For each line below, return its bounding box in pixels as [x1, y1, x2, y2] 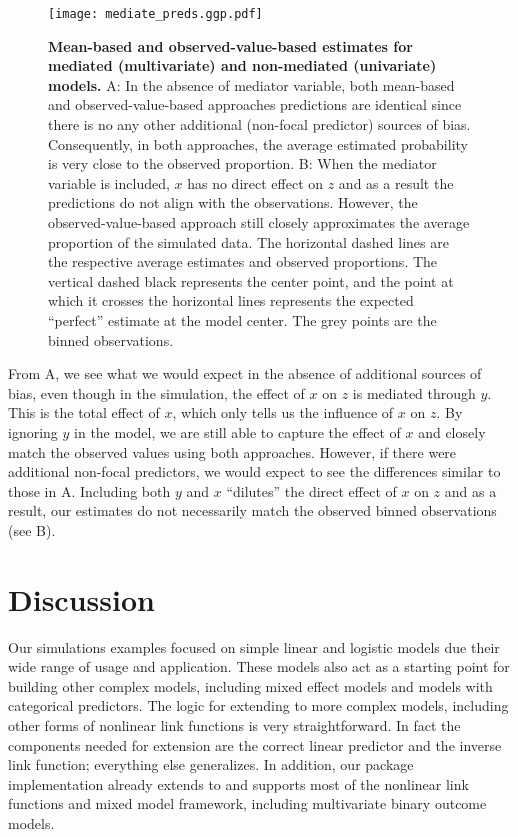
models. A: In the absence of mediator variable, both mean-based [48, 74, 455, 95]
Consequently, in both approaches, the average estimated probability [48, 133, 468, 154]
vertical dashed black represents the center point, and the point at [48, 270, 454, 291]
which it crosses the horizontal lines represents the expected [48, 290, 414, 311]
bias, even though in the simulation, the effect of [8, 382, 305, 403]
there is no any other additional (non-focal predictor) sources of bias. [48, 114, 471, 135]
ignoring [8, 421, 58, 442]
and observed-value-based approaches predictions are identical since [48, 94, 462, 115]
